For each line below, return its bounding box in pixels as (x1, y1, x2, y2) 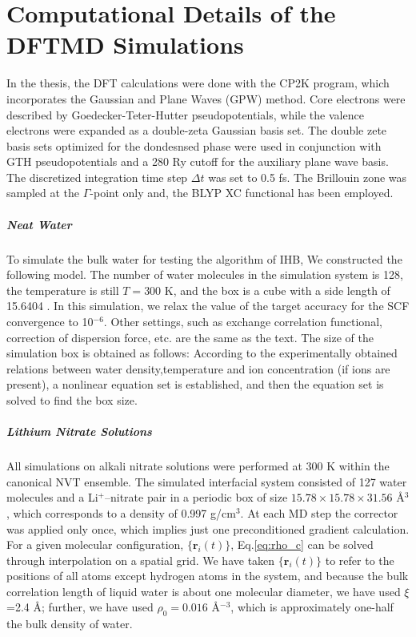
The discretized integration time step (6, 168, 188, 185)
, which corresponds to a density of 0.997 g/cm (6, 504, 236, 521)
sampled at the (6, 184, 80, 201)
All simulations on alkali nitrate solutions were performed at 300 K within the (6, 458, 390, 474)
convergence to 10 (6, 313, 94, 329)
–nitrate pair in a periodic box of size (105, 489, 288, 506)
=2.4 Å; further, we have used (6, 599, 154, 615)
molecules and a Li (6, 489, 98, 506)
